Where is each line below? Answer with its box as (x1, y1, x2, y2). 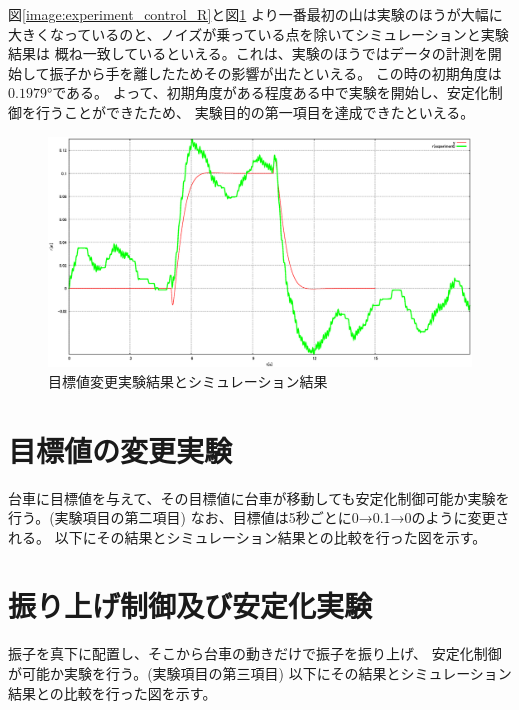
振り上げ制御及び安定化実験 (8, 585, 373, 626)
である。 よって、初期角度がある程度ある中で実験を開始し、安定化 (52, 82, 489, 103)
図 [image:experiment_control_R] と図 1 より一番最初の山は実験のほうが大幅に (8, 4, 503, 24)
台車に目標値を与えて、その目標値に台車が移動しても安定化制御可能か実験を (8, 487, 510, 508)
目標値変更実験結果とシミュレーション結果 (48, 370, 328, 391)
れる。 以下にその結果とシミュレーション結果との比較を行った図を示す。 (8, 526, 487, 547)
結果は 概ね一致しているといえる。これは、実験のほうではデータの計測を (8, 43, 488, 64)
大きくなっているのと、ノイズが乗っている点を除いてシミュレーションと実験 (8, 23, 509, 44)
